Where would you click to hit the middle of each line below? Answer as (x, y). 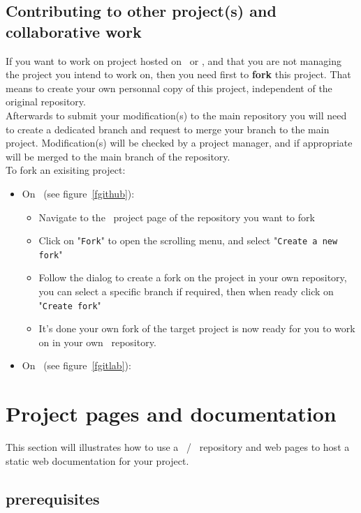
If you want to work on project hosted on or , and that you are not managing (174, 60)
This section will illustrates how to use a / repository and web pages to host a (178, 447)
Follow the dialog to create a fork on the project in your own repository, (193, 277)
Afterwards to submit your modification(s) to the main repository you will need (176, 115)
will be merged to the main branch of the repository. (118, 156)
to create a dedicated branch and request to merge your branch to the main (168, 129)
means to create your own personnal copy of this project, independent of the (169, 88)
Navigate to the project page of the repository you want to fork (177, 217)
